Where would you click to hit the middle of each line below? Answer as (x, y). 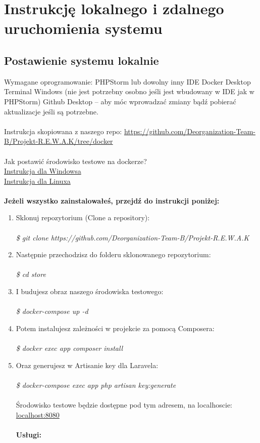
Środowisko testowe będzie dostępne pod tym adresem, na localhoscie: (124, 404)
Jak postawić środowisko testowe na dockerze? (75, 161)
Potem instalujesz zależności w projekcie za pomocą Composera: (115, 328)
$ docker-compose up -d (52, 311)
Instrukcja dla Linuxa (37, 180)
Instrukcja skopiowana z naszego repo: (63, 131)
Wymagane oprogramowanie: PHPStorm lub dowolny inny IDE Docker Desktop (127, 81)
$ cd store (31, 274)
